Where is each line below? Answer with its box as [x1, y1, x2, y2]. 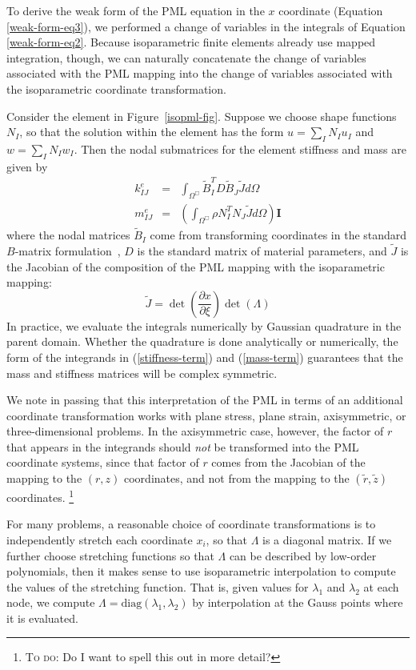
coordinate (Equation [278, 2, 383, 18]
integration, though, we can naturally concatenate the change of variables [6, 49, 366, 66]
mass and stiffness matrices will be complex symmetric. [6, 364, 278, 381]
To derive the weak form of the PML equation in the [6, 2, 265, 18]
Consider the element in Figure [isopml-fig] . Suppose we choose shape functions [6, 107, 397, 124]
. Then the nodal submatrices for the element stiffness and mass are [74, 140, 406, 157]
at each [363, 578, 399, 595]
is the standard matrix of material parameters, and [137, 242, 387, 259]
